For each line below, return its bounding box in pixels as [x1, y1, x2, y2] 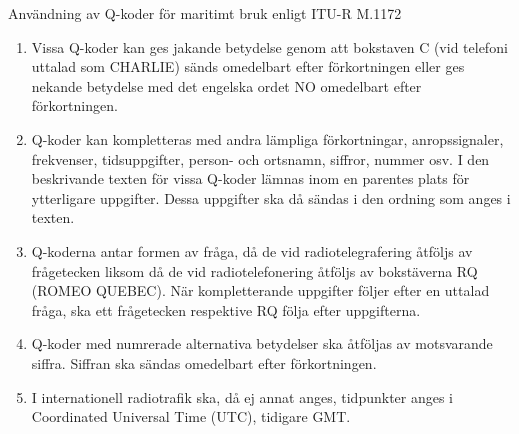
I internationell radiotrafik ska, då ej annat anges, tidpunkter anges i [31, 386, 454, 407]
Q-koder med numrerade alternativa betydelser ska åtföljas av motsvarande [31, 333, 493, 354]
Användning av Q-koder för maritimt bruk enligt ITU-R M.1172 [8, 3, 402, 23]
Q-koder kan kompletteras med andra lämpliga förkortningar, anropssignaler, [31, 128, 504, 149]
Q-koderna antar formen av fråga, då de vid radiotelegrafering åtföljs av [31, 240, 473, 261]
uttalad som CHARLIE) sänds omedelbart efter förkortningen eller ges [31, 56, 465, 77]
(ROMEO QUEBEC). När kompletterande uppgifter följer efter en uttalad [31, 280, 490, 301]
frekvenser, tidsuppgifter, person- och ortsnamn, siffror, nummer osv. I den [31, 148, 490, 169]
